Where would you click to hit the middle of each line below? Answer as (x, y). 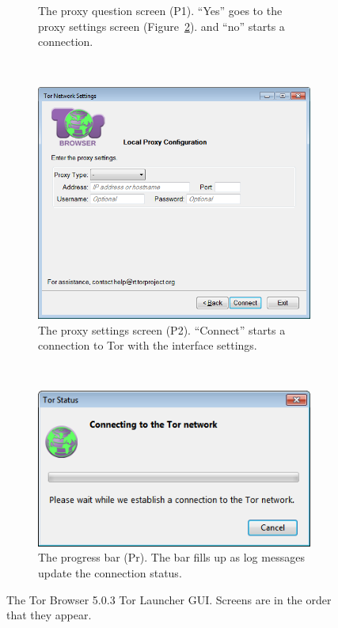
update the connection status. (110, 573)
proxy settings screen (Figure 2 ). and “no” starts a (161, 26)
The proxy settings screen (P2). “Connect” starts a (162, 329)
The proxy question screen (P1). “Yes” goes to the (160, 10)
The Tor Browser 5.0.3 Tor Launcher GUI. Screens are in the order (169, 599)
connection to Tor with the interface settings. (148, 345)
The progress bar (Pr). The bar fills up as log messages (171, 557)
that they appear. (49, 615)
